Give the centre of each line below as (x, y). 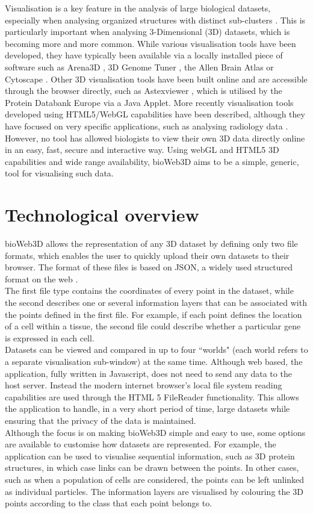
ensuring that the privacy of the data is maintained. (101, 420)
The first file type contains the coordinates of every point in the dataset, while (149, 291)
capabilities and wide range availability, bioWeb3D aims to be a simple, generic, (152, 161)
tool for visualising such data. (59, 173)
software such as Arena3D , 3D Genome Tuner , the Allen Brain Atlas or (139, 67)
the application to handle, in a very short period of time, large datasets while (147, 409)
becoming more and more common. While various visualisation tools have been (150, 43)
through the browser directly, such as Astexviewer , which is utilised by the (144, 91)
